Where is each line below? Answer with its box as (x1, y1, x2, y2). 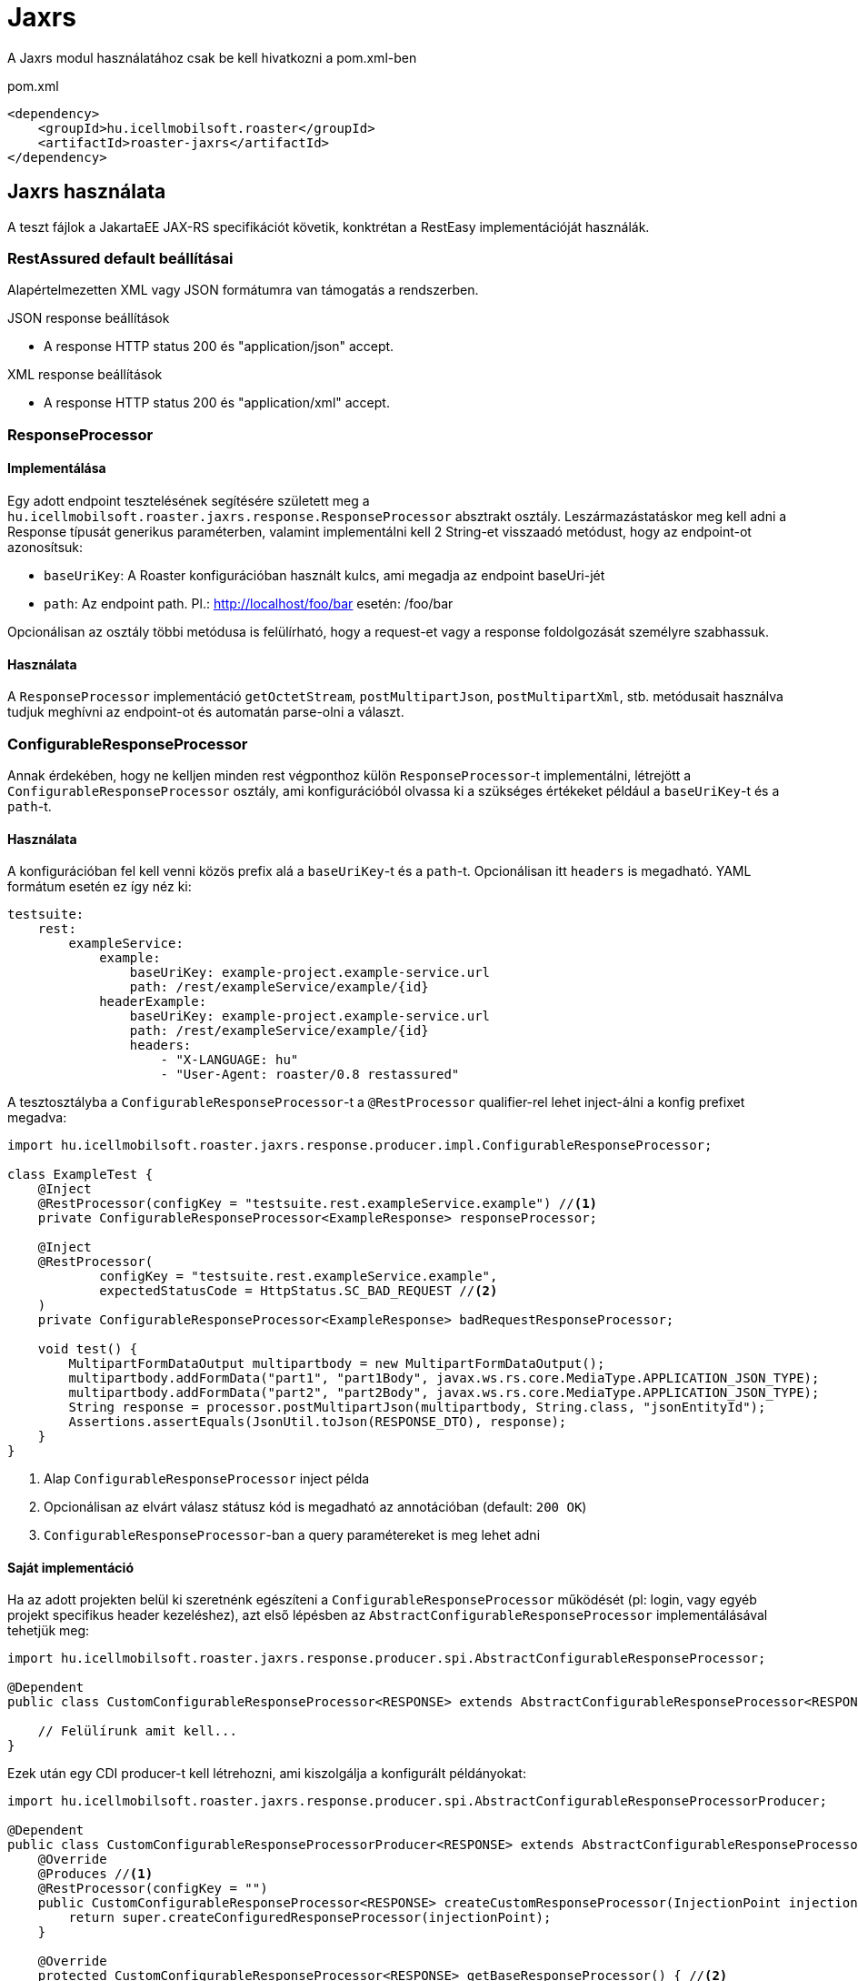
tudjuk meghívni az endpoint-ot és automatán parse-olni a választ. (7, 704, 404, 720)
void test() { (37, 1342, 138, 1357)
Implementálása (7, 460, 106, 477)
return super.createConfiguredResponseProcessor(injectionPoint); (68, 1910, 552, 1926)
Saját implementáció (7, 1559, 134, 1575)
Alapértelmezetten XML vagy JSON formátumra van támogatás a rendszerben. (7, 282, 479, 298)
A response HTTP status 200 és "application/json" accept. (44, 338, 394, 355)
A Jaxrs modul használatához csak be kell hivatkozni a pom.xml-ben (7, 49, 417, 65)
